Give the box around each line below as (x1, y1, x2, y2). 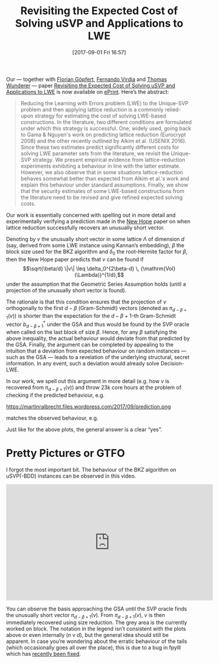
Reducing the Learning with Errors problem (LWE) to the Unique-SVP (20, 99, 189, 107)
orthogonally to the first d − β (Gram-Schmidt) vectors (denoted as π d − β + (6, 304, 187, 313)
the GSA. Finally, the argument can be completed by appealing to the (6, 341, 174, 348)
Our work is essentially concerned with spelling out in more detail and (6, 211, 176, 218)
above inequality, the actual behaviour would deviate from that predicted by (6, 335, 190, 342)
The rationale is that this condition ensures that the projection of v (6, 298, 166, 305)
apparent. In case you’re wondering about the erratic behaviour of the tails (6, 638, 187, 645)
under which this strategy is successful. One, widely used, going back (20, 125, 192, 132)
